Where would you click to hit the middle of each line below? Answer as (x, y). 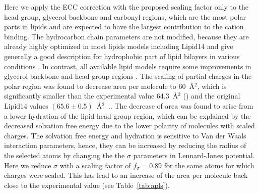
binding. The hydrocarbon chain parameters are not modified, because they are (126, 36)
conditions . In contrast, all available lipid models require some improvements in (128, 66)
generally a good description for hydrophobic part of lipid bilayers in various (122, 56)
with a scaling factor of (95, 165)
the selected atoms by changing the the (64, 155)
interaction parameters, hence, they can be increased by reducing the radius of (125, 145)
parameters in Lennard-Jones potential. (194, 155)
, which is (212, 86)
